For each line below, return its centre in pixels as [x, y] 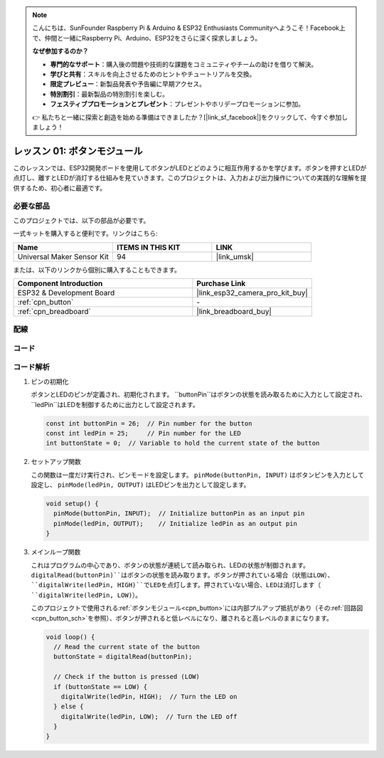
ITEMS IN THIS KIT [148, 247]
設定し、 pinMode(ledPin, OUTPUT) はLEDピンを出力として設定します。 [140, 485]
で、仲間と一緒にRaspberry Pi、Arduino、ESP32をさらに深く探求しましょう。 [147, 38]
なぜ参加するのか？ [60, 51]
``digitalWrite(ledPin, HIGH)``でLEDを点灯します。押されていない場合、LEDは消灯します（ [176, 585]
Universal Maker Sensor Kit [63, 256]
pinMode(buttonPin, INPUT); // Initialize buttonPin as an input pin [179, 514]
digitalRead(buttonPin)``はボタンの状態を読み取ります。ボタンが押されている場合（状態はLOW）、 [182, 575]
